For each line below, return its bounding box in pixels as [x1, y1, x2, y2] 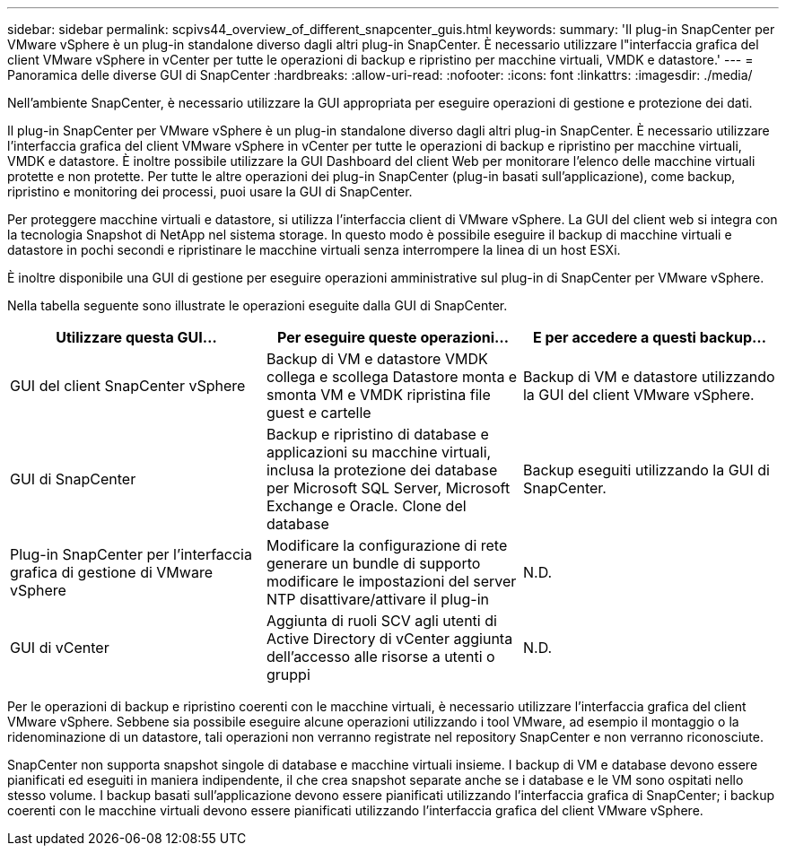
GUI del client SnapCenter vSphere [10, 377, 246, 395]
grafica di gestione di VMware [10, 563, 213, 581]
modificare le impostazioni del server [266, 572, 517, 590]
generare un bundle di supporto [266, 554, 481, 572]
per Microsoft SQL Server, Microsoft [266, 479, 511, 497]
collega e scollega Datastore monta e [266, 368, 518, 386]
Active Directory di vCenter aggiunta [266, 630, 513, 648]
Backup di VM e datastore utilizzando [522, 368, 775, 386]
